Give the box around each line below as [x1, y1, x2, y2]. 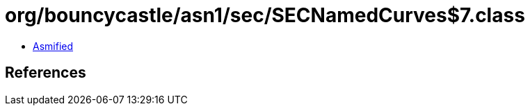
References [5, 64, 86, 82]
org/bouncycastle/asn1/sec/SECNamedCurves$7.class [5, 3, 525, 27]
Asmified [33, 40, 74, 52]
